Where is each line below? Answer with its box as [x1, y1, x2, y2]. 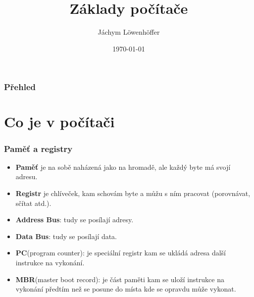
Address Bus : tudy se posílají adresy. [15, 214, 134, 225]
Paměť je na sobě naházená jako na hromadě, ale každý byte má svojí [15, 161, 231, 172]
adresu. [15, 171, 38, 182]
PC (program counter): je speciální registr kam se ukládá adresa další [15, 247, 226, 258]
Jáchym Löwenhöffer [98, 27, 160, 37]
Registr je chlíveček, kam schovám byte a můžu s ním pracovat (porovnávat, [15, 188, 251, 198]
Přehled [4, 81, 36, 93]
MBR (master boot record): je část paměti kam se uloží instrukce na [15, 274, 224, 284]
